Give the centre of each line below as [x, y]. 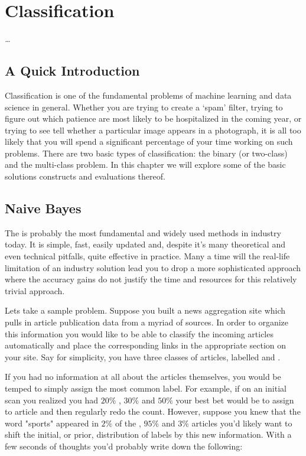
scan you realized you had [52, 400]
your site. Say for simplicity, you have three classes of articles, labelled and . [143, 356]
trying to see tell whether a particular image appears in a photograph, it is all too [153, 130]
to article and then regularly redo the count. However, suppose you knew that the [153, 411]
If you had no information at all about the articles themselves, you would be [143, 377]
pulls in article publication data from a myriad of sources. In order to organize [147, 322]
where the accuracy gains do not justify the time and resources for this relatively [151, 279]
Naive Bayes [43, 208]
